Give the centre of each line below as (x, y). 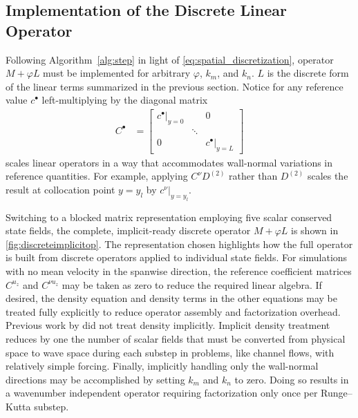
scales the (328, 176)
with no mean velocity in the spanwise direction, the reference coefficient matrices (179, 271)
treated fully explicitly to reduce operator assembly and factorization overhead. (173, 311)
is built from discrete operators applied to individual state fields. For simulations (177, 257)
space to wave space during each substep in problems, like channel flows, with (170, 352)
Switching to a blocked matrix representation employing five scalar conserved (169, 217)
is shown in (315, 230)
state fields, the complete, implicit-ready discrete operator (128, 230)
